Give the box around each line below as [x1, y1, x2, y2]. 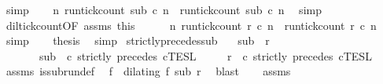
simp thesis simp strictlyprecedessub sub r [6, 32, 270, 49]
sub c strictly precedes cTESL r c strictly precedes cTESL [39, 47, 372, 64]
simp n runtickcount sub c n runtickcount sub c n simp [6, 2, 322, 17]
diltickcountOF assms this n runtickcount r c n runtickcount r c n [6, 16, 377, 33]
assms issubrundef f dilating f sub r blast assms [6, 63, 291, 79]
